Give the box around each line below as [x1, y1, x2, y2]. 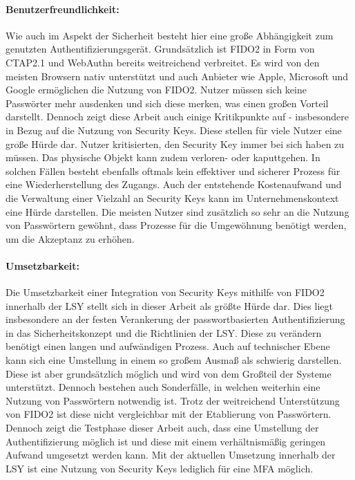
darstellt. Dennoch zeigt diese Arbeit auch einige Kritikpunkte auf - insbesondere [6, 109, 349, 124]
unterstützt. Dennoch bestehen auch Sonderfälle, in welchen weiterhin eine [6, 380, 320, 394]
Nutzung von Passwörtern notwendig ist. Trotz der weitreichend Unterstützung [6, 393, 340, 407]
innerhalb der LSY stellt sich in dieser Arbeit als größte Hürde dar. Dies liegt [6, 298, 333, 313]
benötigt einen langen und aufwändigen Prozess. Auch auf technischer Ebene [6, 339, 330, 353]
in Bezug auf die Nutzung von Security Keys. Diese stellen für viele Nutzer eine [6, 122, 342, 137]
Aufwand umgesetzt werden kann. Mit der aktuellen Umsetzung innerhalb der [6, 447, 336, 462]
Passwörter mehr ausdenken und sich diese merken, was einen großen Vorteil [6, 95, 329, 110]
